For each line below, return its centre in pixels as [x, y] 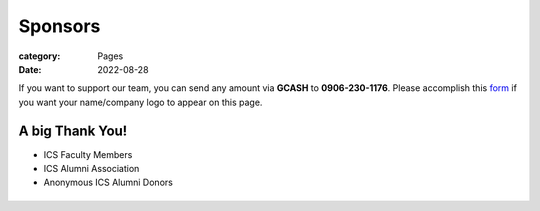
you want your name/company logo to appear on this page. [140, 102]
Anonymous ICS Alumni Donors [108, 182]
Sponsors [59, 26]
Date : [30, 69]
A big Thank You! [73, 130]
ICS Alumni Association [91, 169]
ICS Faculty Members [88, 154]
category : [39, 56]
